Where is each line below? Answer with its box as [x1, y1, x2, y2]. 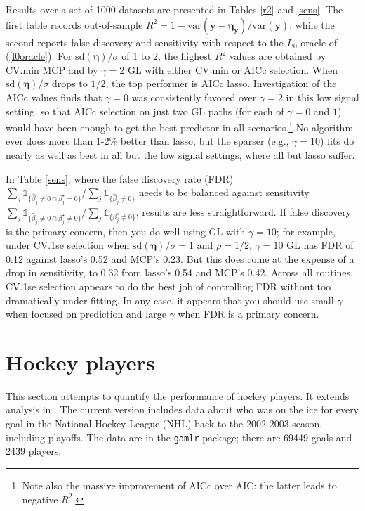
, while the [289, 17, 335, 32]
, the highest [157, 48, 212, 63]
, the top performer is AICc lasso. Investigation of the [105, 76, 337, 91]
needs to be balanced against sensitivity [138, 185, 310, 200]
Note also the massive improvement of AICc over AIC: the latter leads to [22, 477, 337, 492]
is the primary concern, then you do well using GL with [6, 224, 246, 238]
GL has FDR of [286, 238, 354, 252]
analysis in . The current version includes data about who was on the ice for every [6, 402, 359, 417]
